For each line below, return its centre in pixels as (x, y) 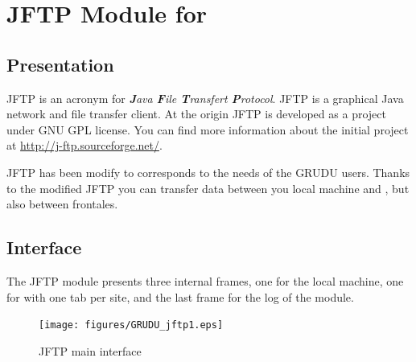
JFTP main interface (90, 350)
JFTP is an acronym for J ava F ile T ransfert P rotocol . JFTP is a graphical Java (205, 98)
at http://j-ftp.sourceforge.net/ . (84, 145)
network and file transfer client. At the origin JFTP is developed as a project (196, 114)
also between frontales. (62, 204)
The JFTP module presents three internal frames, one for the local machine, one (205, 280)
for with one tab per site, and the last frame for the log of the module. (180, 296)
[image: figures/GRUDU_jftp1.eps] (131, 325)
